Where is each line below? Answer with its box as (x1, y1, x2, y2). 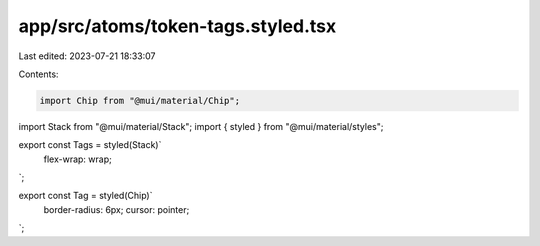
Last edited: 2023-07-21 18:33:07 (18, 50, 156, 62)
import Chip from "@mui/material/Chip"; (39, 95, 240, 106)
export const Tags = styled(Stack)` (18, 139, 162, 151)
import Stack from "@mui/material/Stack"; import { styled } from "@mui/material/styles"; (18, 120, 384, 132)
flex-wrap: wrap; (43, 153, 112, 165)
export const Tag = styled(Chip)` (18, 190, 153, 202)
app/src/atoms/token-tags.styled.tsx (18, 15, 337, 37)
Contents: (18, 68, 59, 80)
